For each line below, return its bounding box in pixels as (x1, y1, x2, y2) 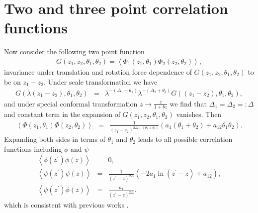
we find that (170, 98, 207, 108)
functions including (4, 143, 62, 154)
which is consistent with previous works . (4, 200, 129, 210)
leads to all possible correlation (138, 134, 233, 144)
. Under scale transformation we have (44, 76, 158, 87)
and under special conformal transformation (4, 98, 138, 108)
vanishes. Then (176, 109, 222, 119)
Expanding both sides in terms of (4, 134, 105, 144)
